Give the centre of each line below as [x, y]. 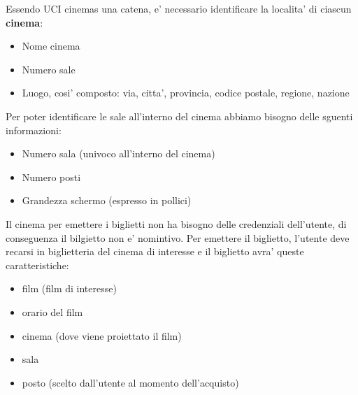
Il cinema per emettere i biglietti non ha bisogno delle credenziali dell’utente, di [176, 223]
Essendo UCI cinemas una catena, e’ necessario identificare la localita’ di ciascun [179, 8]
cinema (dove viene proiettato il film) [102, 335]
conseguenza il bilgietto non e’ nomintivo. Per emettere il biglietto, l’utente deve [178, 237]
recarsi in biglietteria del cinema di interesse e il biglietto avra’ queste [155, 251]
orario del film [52, 311]
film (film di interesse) [69, 288]
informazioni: [34, 130]
